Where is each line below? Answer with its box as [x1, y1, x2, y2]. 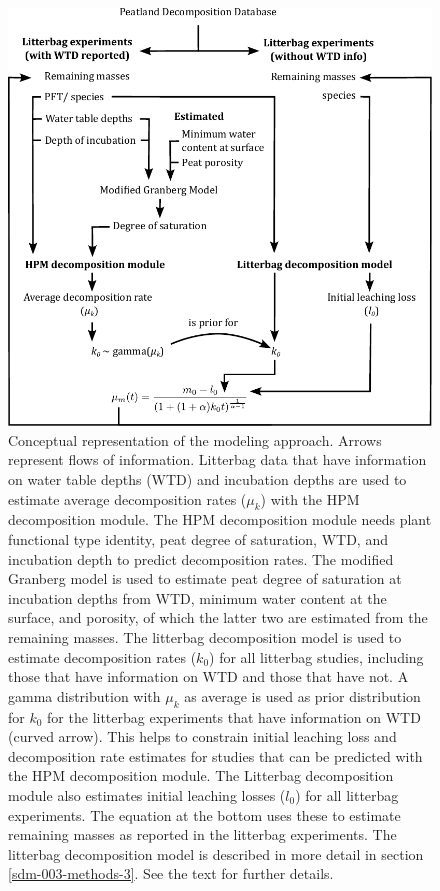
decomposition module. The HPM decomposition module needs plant [8, 509, 432, 530]
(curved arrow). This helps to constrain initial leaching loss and [8, 726, 397, 747]
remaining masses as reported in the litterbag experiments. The [8, 824, 397, 845]
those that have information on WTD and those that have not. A [8, 666, 409, 687]
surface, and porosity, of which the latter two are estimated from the [8, 607, 428, 628]
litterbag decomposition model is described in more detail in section [8, 843, 424, 864]
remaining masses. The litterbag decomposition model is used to [8, 627, 402, 648]
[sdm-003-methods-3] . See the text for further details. [8, 863, 334, 884]
